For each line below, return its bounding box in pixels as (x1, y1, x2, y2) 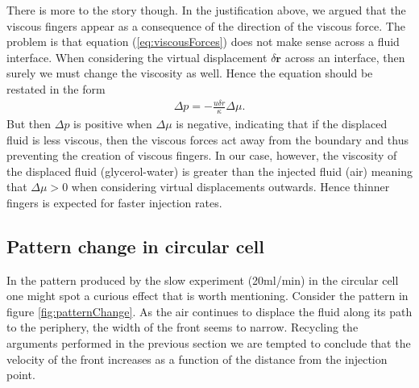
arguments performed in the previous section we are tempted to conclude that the (6, 335, 411, 352)
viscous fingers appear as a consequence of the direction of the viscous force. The (6, 17, 405, 34)
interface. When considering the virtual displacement (6, 48, 268, 65)
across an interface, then (284, 48, 405, 65)
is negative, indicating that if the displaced (176, 115, 388, 131)
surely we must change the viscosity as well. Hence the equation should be (6, 65, 373, 81)
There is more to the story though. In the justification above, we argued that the (6, 2, 406, 18)
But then (6, 115, 52, 131)
